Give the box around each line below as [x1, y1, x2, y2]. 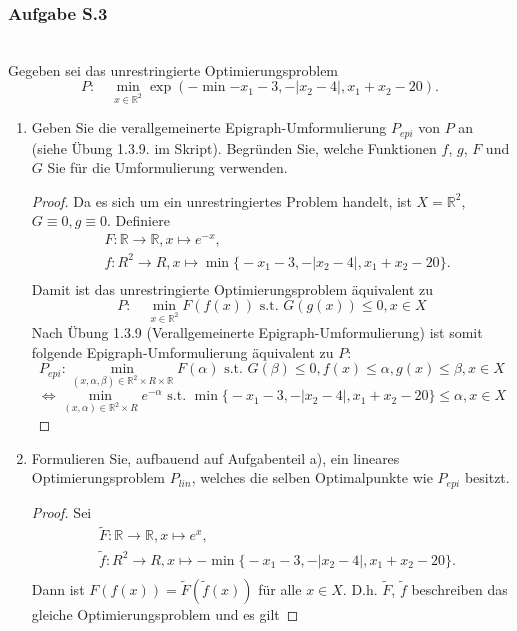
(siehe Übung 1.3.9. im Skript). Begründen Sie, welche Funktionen [31, 137, 437, 158]
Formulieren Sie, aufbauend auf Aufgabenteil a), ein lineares [31, 447, 400, 468]
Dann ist [31, 578, 85, 599]
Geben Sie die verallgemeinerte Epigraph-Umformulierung [31, 117, 387, 138]
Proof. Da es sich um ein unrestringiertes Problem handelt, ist [31, 190, 412, 211]
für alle [258, 578, 302, 599]
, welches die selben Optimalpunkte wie [191, 467, 433, 488]
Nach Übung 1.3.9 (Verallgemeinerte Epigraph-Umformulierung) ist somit [31, 322, 483, 343]
